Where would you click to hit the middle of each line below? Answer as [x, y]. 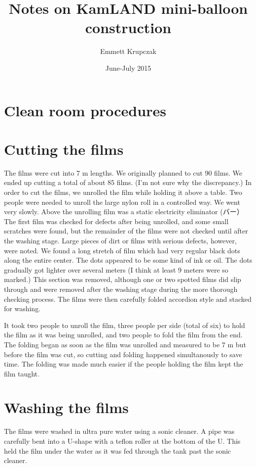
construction [128, 27]
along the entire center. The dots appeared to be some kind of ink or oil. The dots [128, 260]
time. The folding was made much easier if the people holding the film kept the [124, 364]
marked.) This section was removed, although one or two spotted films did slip [123, 279]
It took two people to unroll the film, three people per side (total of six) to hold [125, 325]
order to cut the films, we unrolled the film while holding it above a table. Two [123, 192]
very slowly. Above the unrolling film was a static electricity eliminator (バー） [124, 211]
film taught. [22, 373]
